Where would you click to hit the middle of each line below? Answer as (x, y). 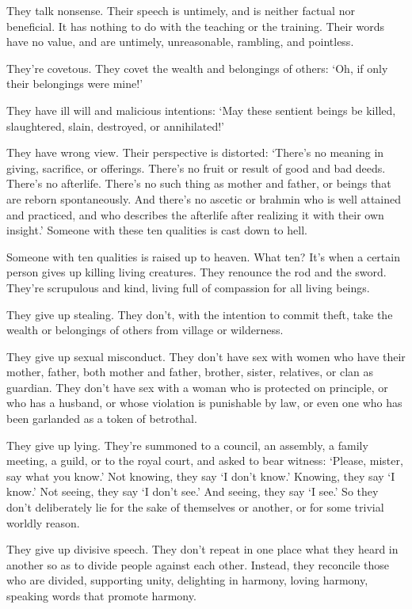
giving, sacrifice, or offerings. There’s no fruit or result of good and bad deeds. (196, 167)
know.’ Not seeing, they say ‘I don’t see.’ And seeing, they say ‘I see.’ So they (193, 491)
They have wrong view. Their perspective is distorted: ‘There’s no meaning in (195, 152)
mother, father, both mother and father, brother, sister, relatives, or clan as (190, 372)
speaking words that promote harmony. (101, 596)
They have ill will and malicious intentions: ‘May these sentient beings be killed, (201, 110)
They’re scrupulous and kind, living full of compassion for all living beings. (188, 287)
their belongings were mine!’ (75, 84)
